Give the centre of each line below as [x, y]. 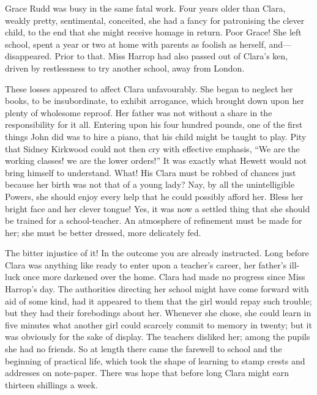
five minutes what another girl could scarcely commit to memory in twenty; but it [158, 324]
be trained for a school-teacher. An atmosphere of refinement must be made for [154, 220]
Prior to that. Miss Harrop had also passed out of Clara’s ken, [171, 56]
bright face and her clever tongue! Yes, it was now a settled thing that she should [158, 208]
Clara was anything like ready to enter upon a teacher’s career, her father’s [146, 264]
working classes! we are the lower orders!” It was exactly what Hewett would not [156, 161]
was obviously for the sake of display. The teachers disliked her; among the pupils [158, 337]
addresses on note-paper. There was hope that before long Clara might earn [147, 373]
